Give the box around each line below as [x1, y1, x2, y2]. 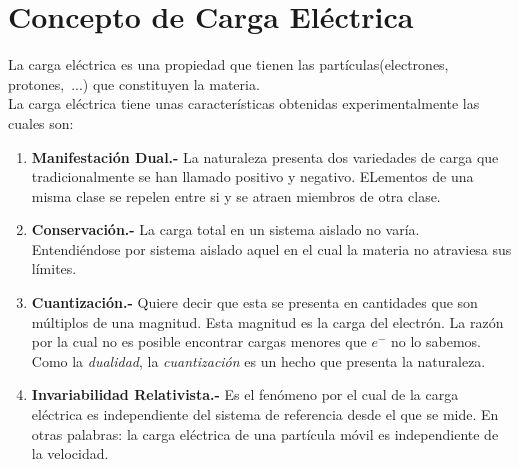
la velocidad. [31, 443, 109, 464]
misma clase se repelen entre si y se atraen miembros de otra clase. [31, 185, 441, 206]
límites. [31, 258, 77, 279]
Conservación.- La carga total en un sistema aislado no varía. [31, 219, 420, 240]
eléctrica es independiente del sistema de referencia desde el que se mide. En [31, 404, 499, 425]
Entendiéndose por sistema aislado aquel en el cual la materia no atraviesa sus [31, 238, 512, 259]
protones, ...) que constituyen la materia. [8, 73, 260, 94]
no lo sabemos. [390, 331, 481, 352]
